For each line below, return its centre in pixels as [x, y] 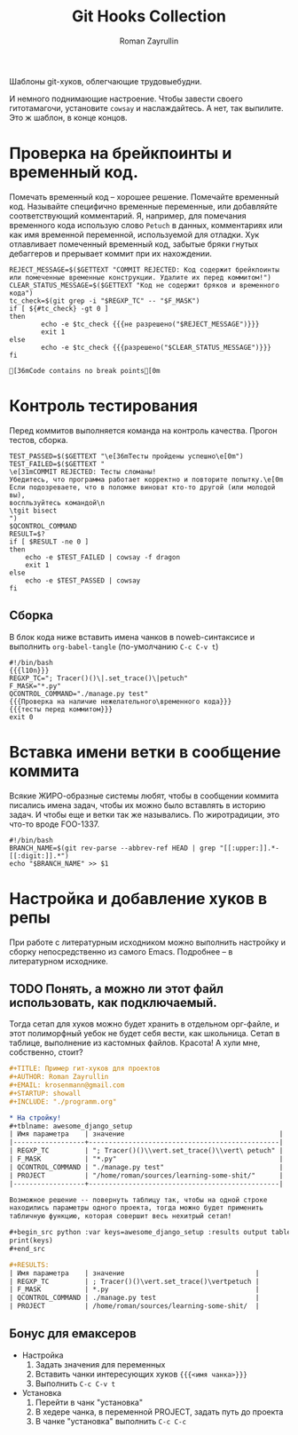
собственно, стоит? [46, 1052]
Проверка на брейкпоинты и [121, 154]
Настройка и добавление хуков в [138, 898]
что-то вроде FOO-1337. [55, 824]
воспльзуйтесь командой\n [57, 503]
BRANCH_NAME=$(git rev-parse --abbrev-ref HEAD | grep [113, 848]
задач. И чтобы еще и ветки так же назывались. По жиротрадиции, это [145, 814]
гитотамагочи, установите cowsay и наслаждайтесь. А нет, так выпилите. [146, 107]
